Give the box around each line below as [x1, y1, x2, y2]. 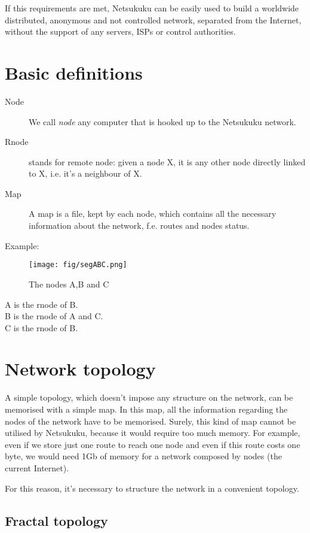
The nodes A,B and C [29, 277, 109, 290]
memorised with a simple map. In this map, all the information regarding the [5, 403, 288, 415]
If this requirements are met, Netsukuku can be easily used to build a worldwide [5, 2, 299, 14]
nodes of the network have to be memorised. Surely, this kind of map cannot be [5, 414, 296, 427]
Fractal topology [5, 511, 108, 529]
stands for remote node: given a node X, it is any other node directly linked [29, 155, 306, 168]
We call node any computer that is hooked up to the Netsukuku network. [29, 115, 296, 128]
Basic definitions [5, 60, 143, 84]
